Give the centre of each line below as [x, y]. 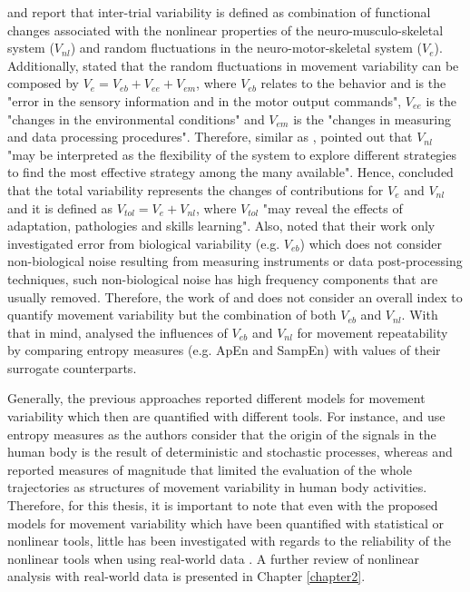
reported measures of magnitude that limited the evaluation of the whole [210, 469]
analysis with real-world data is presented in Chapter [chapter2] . [186, 576]
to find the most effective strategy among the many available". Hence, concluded [230, 172]
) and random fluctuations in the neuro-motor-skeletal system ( [246, 48]
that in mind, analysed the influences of [117, 332]
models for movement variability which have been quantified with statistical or [226, 523]
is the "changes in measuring [372, 118]
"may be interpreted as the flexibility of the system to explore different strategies [232, 154]
